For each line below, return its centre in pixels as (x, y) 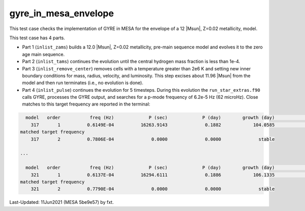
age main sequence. (43, 54)
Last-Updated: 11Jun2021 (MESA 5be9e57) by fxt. (62, 202)
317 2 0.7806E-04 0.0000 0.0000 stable (153, 139)
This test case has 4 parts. (37, 38)
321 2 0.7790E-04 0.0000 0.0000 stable (153, 189)
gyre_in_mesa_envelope (62, 13)
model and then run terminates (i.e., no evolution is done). (83, 83)
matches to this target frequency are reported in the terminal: (86, 104)
